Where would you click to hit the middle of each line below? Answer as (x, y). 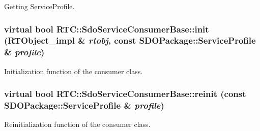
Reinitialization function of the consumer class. (77, 124)
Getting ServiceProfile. (39, 6)
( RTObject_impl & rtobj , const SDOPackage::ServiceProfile (130, 40)
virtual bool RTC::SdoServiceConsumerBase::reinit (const (125, 94)
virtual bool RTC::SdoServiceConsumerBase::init (107, 29)
